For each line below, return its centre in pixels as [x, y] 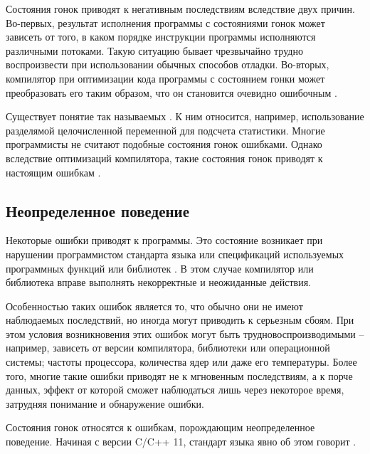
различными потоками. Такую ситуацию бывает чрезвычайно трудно [154, 50]
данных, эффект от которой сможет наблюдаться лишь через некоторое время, [175, 390]
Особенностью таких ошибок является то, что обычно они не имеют [154, 306]
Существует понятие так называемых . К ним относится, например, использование [185, 116]
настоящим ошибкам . [53, 172]
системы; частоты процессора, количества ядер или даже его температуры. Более [181, 362]
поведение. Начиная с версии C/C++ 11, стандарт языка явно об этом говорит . [181, 442]
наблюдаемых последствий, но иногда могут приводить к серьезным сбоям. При [180, 320]
